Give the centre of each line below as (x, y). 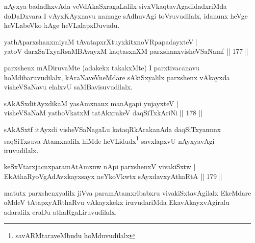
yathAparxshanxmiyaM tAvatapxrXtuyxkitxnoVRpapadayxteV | (101, 41)
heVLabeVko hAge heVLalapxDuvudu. (62, 25)
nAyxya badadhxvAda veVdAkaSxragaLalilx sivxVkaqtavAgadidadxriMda (115, 6)
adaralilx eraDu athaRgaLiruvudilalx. (61, 211)
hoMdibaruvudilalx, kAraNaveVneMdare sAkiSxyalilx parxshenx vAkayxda (117, 77)
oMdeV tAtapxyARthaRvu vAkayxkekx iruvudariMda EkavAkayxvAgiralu (117, 202)
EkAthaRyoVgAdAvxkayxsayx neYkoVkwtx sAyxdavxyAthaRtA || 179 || (114, 176)
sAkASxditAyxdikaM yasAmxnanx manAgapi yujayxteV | (91, 103)
